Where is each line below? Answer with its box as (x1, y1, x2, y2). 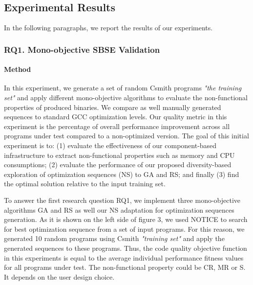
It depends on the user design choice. (4, 271, 115, 282)
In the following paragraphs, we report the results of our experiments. (4, 22, 213, 33)
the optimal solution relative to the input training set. (4, 178, 166, 189)
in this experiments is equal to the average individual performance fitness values (4, 252, 244, 263)
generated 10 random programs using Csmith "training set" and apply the (4, 233, 225, 243)
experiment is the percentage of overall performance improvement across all (4, 121, 230, 131)
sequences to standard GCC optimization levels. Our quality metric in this (4, 111, 227, 122)
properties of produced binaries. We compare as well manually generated (4, 102, 221, 112)
